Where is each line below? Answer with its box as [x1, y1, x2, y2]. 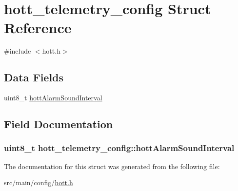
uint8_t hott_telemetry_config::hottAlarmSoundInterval [4, 142, 235, 154]
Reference [4, 18, 72, 38]
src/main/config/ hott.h [4, 177, 73, 188]
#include [4, 46, 31, 56]
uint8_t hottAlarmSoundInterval [4, 93, 102, 103]
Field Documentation [4, 116, 113, 132]
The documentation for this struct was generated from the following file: [4, 161, 220, 171]
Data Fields [4, 70, 64, 85]
